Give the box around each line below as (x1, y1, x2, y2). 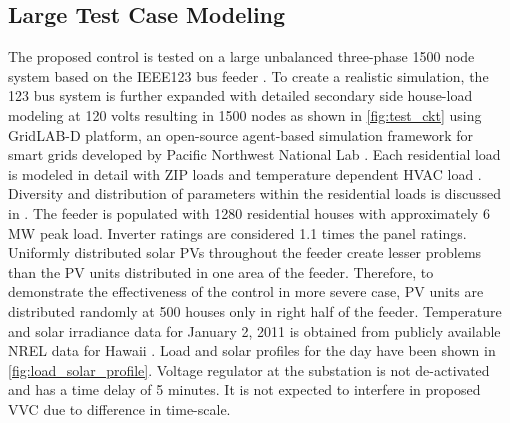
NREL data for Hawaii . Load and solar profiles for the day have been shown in (8, 340, 496, 361)
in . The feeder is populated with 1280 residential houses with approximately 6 (8, 202, 490, 223)
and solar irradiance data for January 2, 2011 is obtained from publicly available (8, 320, 501, 341)
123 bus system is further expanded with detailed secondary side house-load (8, 85, 473, 106)
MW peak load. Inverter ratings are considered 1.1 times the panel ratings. (8, 222, 467, 243)
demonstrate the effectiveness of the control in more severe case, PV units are (8, 281, 484, 302)
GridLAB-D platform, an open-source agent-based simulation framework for (8, 124, 474, 145)
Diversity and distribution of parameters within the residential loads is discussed (8, 183, 502, 204)
